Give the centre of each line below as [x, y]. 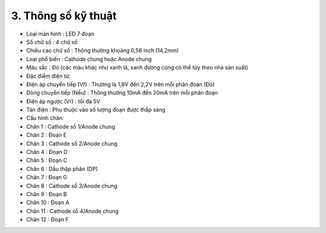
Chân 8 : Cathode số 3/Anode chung [72, 186]
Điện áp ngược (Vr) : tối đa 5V [63, 101]
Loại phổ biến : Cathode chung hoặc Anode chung [89, 59]
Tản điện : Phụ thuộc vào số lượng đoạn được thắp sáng [96, 110]
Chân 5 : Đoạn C [47, 161]
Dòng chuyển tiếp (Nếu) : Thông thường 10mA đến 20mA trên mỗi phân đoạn [122, 93]
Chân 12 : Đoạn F [47, 220]
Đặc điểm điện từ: [48, 76]
